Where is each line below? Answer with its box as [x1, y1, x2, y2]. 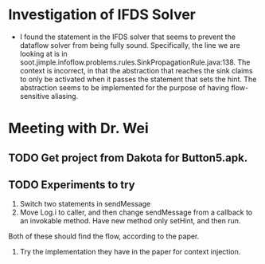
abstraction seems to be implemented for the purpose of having [19, 82, 229, 93]
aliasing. [51, 91, 79, 100]
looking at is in [19, 49, 68, 58]
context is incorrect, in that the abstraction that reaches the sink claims [19, 65, 253, 75]
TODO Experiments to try [8, 178, 135, 191]
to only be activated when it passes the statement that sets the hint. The [19, 74, 257, 84]
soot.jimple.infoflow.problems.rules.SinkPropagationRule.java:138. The [19, 57, 251, 67]
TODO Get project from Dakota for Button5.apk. [8, 151, 248, 164]
